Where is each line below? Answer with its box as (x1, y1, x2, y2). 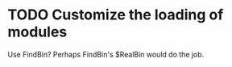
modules (7, 23, 68, 41)
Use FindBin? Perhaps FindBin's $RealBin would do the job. (7, 49, 205, 59)
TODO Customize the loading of (7, 6, 224, 24)
